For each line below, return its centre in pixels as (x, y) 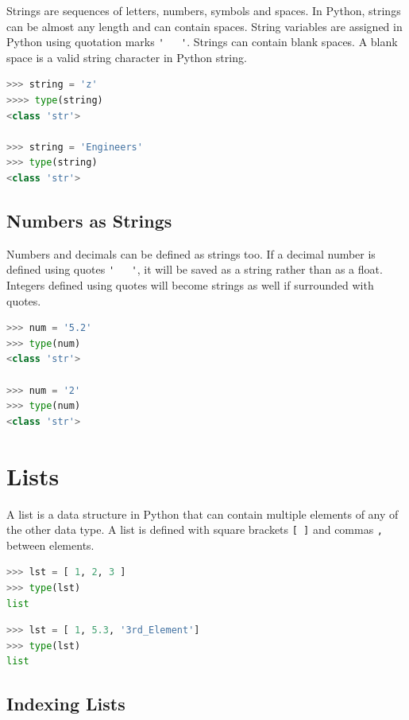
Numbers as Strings (89, 220)
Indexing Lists (66, 704)
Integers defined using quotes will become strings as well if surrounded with (190, 285)
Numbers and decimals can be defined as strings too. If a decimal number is (191, 253)
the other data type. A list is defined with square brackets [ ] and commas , (195, 529)
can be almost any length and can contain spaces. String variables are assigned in (204, 26)
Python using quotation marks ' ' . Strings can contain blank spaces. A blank (202, 42)
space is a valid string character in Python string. (127, 57)
